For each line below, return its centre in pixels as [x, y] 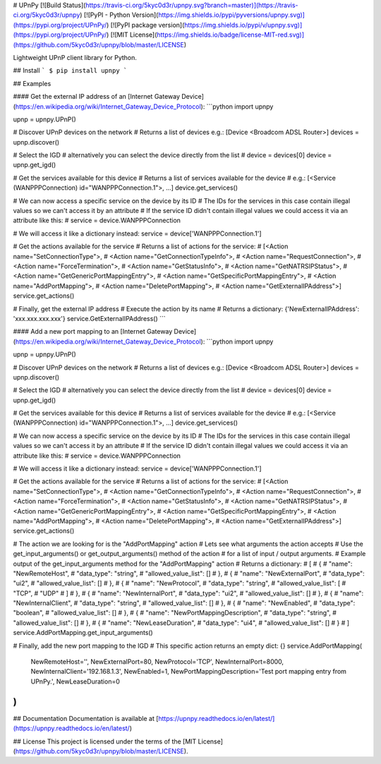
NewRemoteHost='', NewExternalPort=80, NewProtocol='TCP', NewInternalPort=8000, [157, 662]
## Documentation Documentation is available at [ [86, 718]
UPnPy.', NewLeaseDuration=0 [75, 681]
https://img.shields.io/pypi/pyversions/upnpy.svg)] [231, 15]
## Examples [32, 83]
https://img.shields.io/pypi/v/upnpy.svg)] [243, 25]
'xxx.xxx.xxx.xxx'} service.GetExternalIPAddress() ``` [89, 318]
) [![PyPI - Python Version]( [119, 15]
